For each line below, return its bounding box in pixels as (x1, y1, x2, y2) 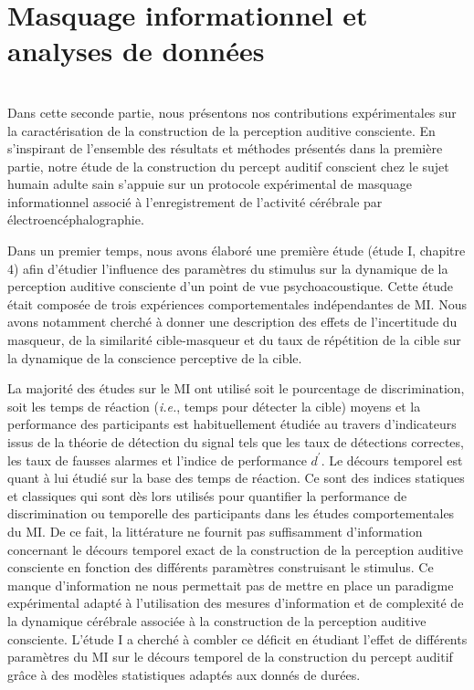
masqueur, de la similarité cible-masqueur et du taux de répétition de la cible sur (7, 330, 461, 350)
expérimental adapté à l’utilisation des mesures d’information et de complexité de (7, 593, 464, 612)
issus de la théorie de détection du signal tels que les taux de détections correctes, (7, 433, 464, 451)
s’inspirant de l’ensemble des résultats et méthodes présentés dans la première (7, 139, 443, 158)
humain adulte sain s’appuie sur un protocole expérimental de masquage (7, 174, 413, 193)
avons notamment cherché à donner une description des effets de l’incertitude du (7, 312, 458, 331)
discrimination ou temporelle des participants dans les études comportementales (7, 504, 455, 523)
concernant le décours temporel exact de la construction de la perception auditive (7, 539, 463, 559)
